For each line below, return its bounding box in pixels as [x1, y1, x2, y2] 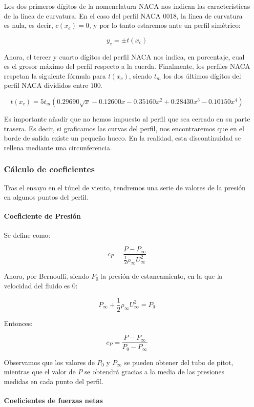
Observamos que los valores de [4, 357, 95, 367]
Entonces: [4, 318, 33, 328]
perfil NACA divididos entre [4, 80, 88, 90]
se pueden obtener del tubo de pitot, [124, 357, 233, 367]
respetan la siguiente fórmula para [4, 70, 106, 81]
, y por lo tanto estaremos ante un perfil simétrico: [89, 20, 241, 30]
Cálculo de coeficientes [4, 163, 95, 175]
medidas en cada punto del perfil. [4, 376, 104, 386]
